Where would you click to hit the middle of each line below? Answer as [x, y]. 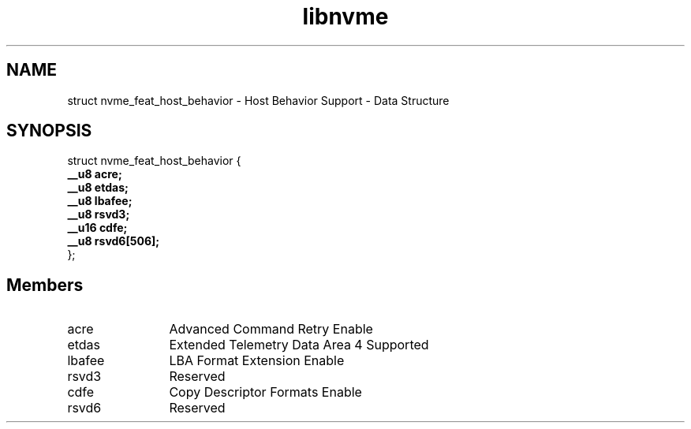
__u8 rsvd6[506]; [114, 241]
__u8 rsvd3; [99, 214]
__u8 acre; [95, 174]
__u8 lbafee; [100, 201]
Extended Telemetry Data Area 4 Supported [299, 345]
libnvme [345, 17]
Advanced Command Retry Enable [271, 329]
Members [45, 285]
